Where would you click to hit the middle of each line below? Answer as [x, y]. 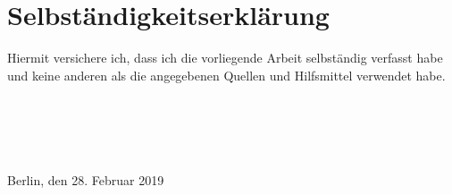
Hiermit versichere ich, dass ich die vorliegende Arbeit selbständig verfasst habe [225, 58]
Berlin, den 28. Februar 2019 [86, 180]
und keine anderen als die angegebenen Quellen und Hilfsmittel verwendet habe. [226, 75]
